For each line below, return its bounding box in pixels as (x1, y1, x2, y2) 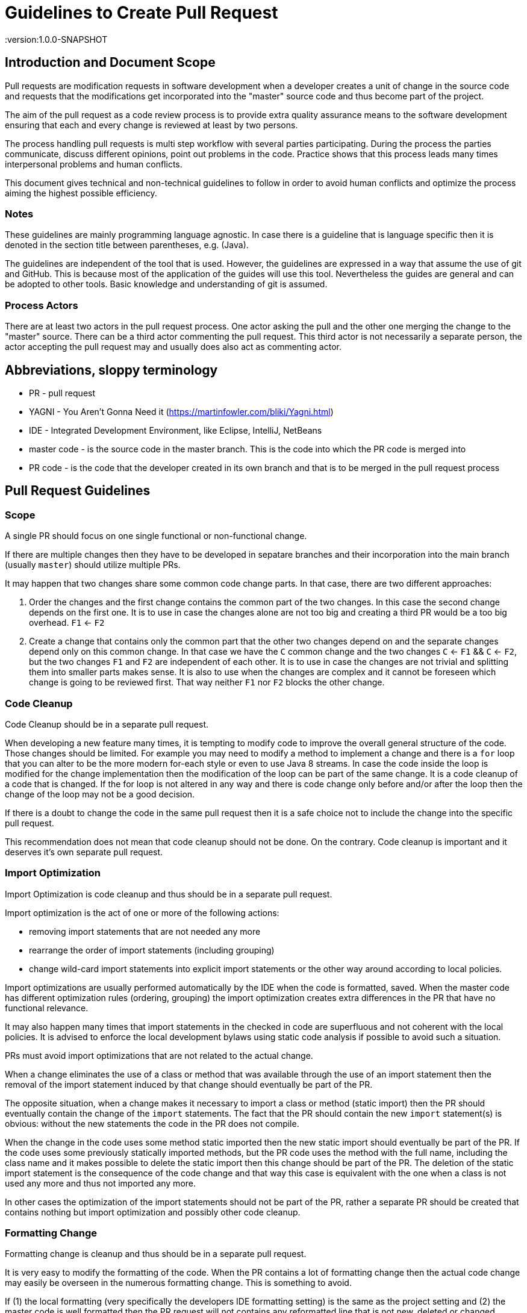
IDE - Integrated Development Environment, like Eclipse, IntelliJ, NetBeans (29, 425, 322, 435)
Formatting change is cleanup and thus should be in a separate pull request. (5, 1249, 307, 1259)
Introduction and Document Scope (5, 55, 216, 70)
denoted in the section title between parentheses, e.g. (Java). (5, 240, 249, 251)
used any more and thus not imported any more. (5, 1177, 196, 1188)
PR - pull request (29, 387, 96, 398)
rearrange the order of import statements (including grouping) (29, 944, 275, 955)
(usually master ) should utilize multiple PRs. (5, 560, 181, 570)
